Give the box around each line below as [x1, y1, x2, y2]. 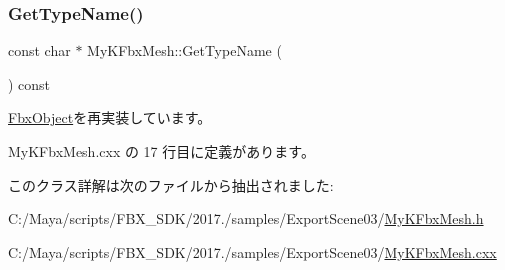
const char [8, 40, 71, 61]
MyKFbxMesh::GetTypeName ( [87, 40, 282, 61]
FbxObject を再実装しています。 [8, 107, 212, 128]
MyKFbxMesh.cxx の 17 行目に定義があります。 [8, 141, 315, 161]
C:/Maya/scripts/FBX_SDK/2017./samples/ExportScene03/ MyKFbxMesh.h [8, 208, 484, 229]
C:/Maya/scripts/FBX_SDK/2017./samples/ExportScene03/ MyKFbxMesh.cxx [8, 241, 497, 262]
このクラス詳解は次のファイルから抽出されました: [8, 174, 334, 195]
